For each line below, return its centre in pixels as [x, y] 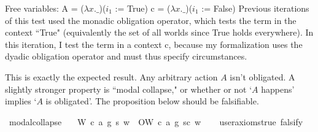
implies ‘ [21, 101]
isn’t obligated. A [262, 76]
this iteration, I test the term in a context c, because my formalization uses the [154, 44]
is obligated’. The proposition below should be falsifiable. [152, 101]
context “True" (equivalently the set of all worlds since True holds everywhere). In [159, 32]
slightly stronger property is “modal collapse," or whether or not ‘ [129, 89]
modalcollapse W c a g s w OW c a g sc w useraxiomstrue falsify [156, 121]
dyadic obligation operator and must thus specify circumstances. [126, 56]
